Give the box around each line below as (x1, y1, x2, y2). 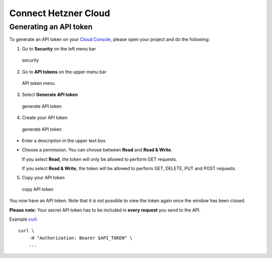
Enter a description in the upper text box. (22, 137, 107, 143)
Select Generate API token (22, 91, 78, 98)
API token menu (22, 80, 55, 86)
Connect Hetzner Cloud (9, 8, 110, 19)
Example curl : (9, 216, 38, 222)
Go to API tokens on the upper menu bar (22, 69, 107, 75)
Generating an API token (9, 22, 93, 31)
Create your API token (22, 115, 68, 121)
